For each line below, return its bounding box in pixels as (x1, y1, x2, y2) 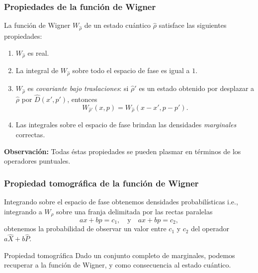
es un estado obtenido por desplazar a (139, 83, 255, 93)
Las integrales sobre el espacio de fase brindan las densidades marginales (15, 119, 237, 130)
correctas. (15, 129, 45, 139)
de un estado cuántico (84, 20, 151, 30)
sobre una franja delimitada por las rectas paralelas (56, 206, 213, 216)
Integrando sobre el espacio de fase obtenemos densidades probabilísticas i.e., (4, 196, 238, 206)
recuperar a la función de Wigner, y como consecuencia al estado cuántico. (4, 260, 231, 270)
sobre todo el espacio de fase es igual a (72, 65, 190, 76)
